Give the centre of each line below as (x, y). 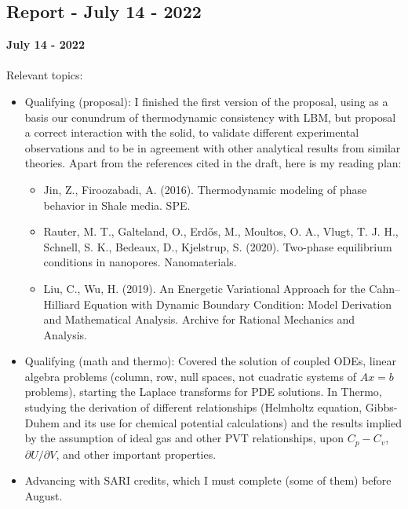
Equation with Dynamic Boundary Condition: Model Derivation (238, 304)
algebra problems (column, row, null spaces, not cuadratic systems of (190, 376)
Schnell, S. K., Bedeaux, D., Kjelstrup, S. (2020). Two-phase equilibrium (218, 246)
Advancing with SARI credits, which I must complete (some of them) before (208, 480)
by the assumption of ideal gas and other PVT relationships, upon (184, 438)
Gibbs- (381, 407)
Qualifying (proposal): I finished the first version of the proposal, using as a (206, 101)
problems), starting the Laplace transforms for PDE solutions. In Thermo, (203, 392)
